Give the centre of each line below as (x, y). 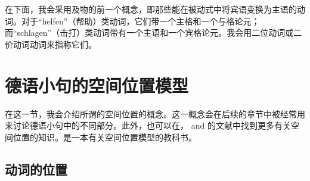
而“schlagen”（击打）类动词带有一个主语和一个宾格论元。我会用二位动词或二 (154, 32)
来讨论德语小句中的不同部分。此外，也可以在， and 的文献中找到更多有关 (148, 125)
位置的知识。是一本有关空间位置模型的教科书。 (105, 137)
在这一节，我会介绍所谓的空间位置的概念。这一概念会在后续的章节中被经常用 (155, 113)
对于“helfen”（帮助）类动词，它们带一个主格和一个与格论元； (140, 21)
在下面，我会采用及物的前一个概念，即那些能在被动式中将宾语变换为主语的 (151, 9)
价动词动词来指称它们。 (51, 44)
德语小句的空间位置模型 (97, 85)
